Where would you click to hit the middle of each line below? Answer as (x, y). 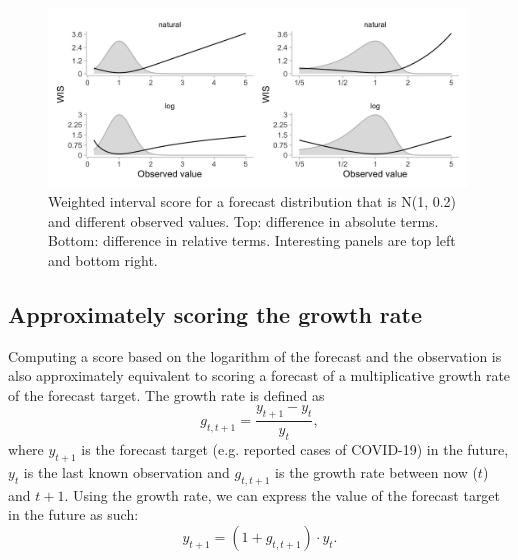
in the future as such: (73, 514)
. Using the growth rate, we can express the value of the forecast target (282, 494)
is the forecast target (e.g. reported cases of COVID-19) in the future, (295, 449)
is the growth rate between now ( (376, 471)
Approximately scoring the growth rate (215, 313)
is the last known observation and (126, 471)
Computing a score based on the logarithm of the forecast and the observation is (255, 355)
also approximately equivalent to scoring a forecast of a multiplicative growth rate (259, 375)
